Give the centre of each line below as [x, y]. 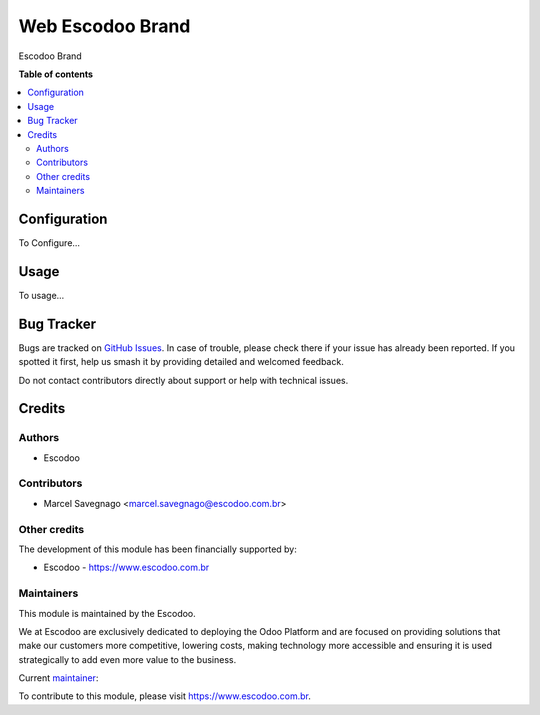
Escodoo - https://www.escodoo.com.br [126, 567]
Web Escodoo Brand [104, 26]
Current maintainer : [58, 678]
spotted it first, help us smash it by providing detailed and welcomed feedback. [181, 362]
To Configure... [49, 242]
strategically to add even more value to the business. [127, 659]
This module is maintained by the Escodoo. [107, 613]
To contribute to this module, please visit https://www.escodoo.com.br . [165, 696]
